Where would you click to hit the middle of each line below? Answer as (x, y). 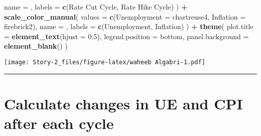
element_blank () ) (36, 46)
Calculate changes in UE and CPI (123, 103)
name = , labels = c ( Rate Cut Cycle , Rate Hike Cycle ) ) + (96, 7)
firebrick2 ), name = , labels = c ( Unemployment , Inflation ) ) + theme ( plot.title (129, 26)
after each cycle (59, 123)
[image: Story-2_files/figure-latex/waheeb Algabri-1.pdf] (105, 62)
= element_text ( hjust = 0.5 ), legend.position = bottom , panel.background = (126, 36)
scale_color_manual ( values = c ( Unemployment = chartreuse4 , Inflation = (125, 16)
